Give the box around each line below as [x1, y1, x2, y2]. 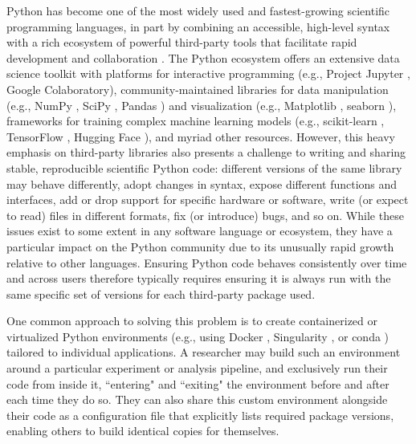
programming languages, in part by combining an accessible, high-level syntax [6, 18, 390, 35]
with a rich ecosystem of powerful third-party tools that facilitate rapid [6, 34, 357, 51]
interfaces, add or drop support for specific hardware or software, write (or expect [6, 191, 409, 208]
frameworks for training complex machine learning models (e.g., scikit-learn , [6, 112, 385, 129]
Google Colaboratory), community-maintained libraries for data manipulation [6, 80, 389, 97]
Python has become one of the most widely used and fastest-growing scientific [6, 2, 390, 18]
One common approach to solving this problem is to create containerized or [6, 312, 378, 329]
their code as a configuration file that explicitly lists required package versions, [6, 406, 394, 423]
